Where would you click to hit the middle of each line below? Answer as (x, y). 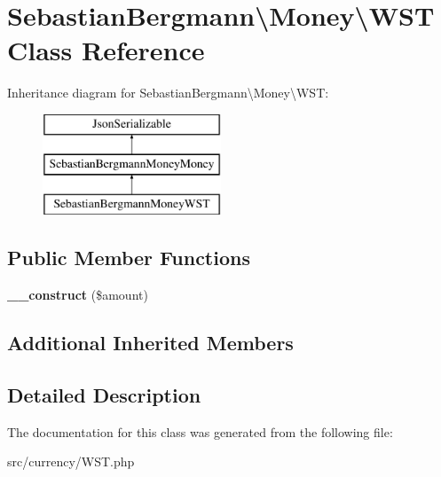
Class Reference (106, 50)
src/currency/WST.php (71, 461)
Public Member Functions (129, 258)
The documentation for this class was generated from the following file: (200, 431)
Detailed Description (104, 394)
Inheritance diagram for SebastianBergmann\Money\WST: (168, 93)
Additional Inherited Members (150, 343)
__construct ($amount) (78, 295)
